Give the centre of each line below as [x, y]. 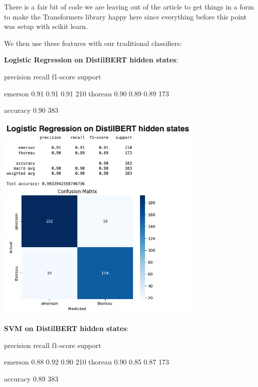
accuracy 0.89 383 [31, 378]
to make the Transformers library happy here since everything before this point [125, 16]
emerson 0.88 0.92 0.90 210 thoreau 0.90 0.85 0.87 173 [86, 362]
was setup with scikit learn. [46, 26]
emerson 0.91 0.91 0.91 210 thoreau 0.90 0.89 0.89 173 [86, 93]
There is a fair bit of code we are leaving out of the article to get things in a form [129, 6]
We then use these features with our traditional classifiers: [93, 43]
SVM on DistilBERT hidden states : [66, 328]
